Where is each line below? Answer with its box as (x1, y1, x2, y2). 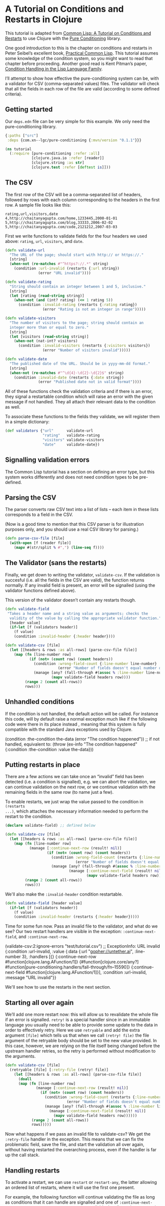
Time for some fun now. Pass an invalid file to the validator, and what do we (5, 923, 158, 929)
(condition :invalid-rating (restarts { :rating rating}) (18, 302, 137, 307)
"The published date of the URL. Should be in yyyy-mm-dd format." (9, 361, 151, 366)
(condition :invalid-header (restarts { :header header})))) (14, 914, 139, 919)
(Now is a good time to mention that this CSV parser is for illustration (5, 521, 144, 527)
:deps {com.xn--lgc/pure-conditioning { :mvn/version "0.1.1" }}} (7, 138, 141, 143)
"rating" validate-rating (42, 433, 100, 438)
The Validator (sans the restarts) (5, 559, 107, 567)
